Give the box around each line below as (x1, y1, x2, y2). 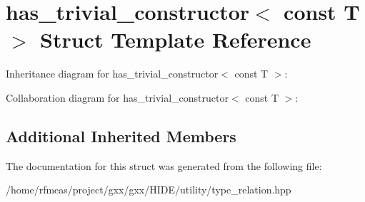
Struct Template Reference (40, 25, 311, 54)
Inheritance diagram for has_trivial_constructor (6, 66, 219, 81)
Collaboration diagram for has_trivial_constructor (6, 90, 229, 105)
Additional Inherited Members (6, 124, 236, 147)
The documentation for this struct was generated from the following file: (6, 158, 322, 173)
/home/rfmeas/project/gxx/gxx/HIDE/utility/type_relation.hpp (6, 182, 291, 197)
